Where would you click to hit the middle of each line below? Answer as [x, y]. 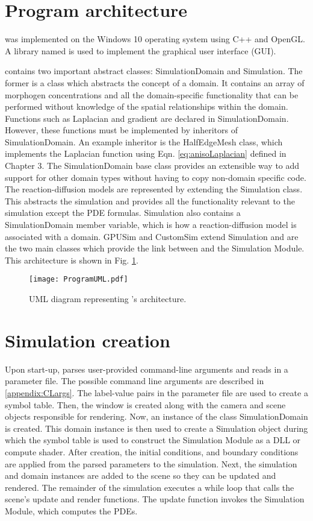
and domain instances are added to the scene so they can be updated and [141, 475]
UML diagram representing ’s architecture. [108, 299]
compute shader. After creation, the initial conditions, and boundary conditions [152, 451]
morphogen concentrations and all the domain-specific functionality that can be [152, 94]
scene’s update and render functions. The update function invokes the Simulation [155, 499]
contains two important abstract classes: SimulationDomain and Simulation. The [154, 71]
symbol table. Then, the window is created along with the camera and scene [145, 404]
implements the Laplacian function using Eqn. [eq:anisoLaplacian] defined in [146, 153]
